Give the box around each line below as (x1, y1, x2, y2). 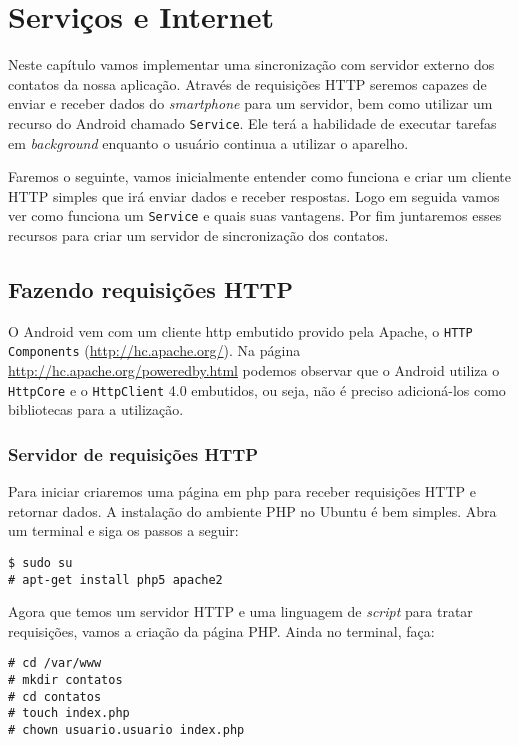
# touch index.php (8, 706, 130, 721)
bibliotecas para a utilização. (8, 399, 184, 420)
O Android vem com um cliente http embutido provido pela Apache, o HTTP (8, 320, 473, 341)
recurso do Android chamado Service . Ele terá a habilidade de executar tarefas (8, 112, 497, 133)
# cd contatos (8, 689, 102, 704)
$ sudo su (8, 555, 73, 570)
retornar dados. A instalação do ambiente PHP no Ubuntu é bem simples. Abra (8, 500, 497, 521)
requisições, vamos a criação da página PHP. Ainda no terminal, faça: (8, 620, 435, 641)
